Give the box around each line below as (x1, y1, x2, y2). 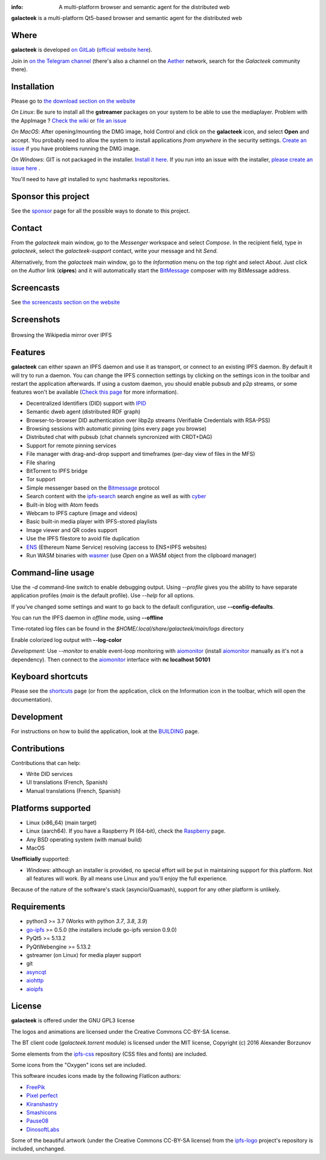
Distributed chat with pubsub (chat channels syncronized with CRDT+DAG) (26, 434, 213, 441)
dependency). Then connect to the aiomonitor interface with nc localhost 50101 (11, 656, 211, 663)
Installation (11, 82, 54, 92)
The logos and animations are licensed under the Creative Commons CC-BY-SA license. (11, 1028, 231, 1035)
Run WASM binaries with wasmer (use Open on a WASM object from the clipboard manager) (26, 551, 257, 559)
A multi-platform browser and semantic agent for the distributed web (59, 4, 230, 10)
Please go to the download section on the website (11, 97, 136, 104)
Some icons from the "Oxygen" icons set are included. (11, 1061, 147, 1068)
